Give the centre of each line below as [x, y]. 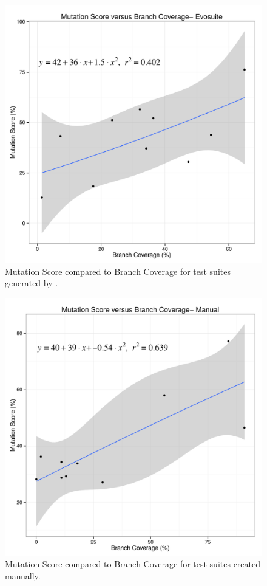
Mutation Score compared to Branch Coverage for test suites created [133, 564]
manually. [23, 575]
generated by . [32, 283]
